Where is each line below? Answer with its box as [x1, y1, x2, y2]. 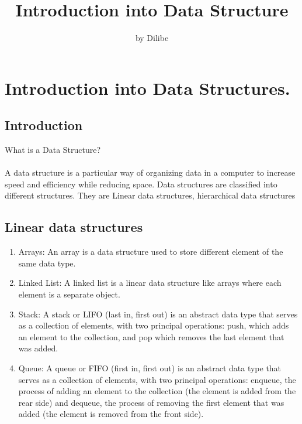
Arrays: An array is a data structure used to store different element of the [18, 245, 283, 258]
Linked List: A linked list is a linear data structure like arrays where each [18, 276, 282, 289]
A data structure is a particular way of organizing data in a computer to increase [5, 166, 296, 179]
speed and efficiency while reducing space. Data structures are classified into [5, 177, 277, 190]
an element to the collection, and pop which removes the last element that [18, 330, 284, 343]
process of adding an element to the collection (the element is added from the [18, 385, 296, 397]
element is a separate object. [18, 288, 120, 300]
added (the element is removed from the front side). [18, 408, 204, 420]
